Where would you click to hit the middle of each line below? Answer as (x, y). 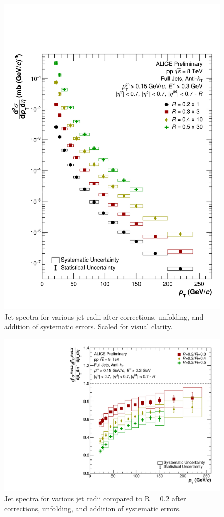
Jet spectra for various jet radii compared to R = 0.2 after (95, 498)
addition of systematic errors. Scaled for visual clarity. (88, 326)
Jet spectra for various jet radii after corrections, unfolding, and (104, 316)
